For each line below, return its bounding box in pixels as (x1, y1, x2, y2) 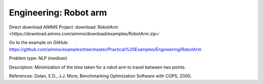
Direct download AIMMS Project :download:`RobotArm (9, 24, 118, 30)
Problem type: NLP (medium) (9, 56, 68, 61)
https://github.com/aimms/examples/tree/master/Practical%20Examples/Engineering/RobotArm (9, 46, 202, 52)
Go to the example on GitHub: (9, 40, 69, 45)
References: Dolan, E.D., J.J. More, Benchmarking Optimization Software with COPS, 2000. (9, 73, 192, 79)
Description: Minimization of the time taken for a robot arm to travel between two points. (9, 64, 186, 70)
